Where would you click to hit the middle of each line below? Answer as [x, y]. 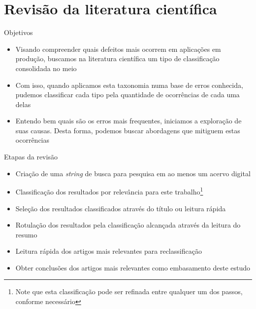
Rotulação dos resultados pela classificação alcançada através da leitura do [128, 225]
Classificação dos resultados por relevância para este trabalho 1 [109, 191]
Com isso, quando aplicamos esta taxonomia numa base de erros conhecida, [129, 85]
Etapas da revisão [31, 157]
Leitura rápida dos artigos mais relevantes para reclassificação [109, 251]
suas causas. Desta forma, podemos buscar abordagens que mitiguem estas [128, 130]
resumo [26, 234]
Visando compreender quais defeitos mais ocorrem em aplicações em [118, 49]
